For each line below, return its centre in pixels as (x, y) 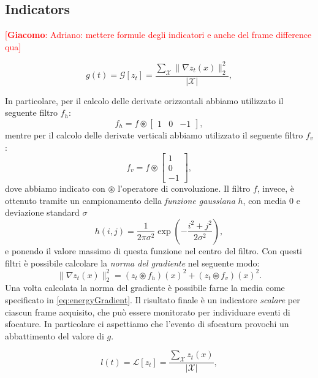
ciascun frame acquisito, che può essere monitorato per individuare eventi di (148, 312)
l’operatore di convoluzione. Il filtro (184, 188)
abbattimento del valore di (55, 335)
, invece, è (276, 188)
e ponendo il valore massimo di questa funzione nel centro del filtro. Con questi (153, 250)
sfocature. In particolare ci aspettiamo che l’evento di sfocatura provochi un (147, 324)
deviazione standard (42, 212)
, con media (265, 200)
